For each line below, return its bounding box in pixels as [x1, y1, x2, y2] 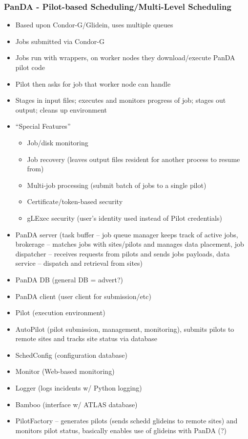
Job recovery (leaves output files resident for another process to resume [27, 154, 240, 164]
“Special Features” [15, 121, 71, 131]
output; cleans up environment [15, 104, 107, 115]
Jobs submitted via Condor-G [15, 36, 104, 46]
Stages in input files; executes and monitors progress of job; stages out [15, 95, 226, 105]
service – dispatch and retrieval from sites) [15, 258, 143, 268]
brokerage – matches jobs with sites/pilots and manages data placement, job [15, 239, 244, 249]
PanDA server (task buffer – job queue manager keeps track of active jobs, [15, 229, 238, 239]
